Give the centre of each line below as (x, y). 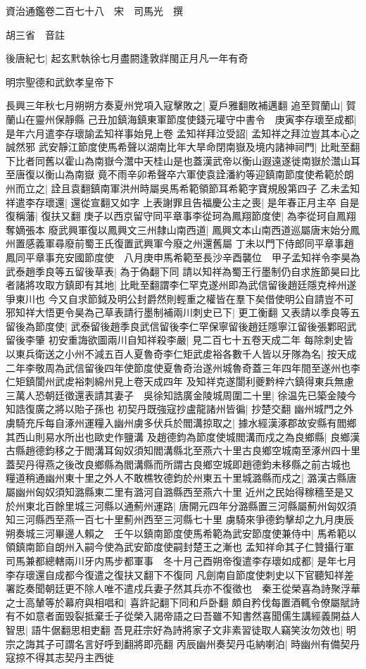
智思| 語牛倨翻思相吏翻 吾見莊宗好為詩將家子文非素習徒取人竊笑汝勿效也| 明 (181, 629)
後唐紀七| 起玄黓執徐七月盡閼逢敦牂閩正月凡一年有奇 (127, 58)
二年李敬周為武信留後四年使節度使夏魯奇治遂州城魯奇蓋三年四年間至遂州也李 (183, 367)
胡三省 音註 (35, 34)
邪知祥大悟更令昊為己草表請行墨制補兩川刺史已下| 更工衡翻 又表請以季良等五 (183, 312)
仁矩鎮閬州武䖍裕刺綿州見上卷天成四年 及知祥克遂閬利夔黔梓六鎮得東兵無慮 (180, 381)
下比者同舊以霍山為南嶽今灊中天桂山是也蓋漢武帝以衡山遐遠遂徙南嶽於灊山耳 (183, 160)
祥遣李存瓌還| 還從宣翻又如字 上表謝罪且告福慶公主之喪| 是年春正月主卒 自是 (183, 202)
